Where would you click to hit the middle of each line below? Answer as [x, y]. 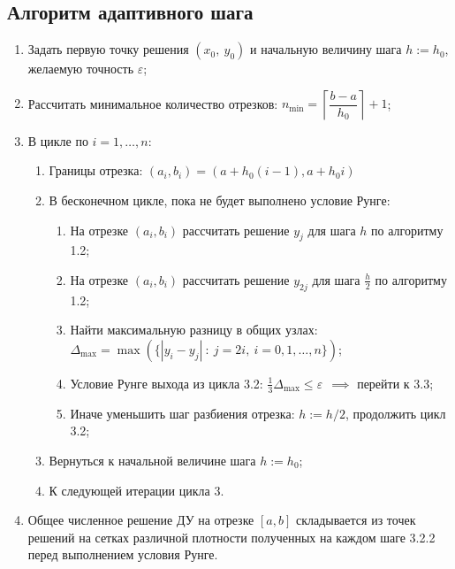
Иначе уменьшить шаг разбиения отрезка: [182, 413]
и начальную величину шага [326, 49]
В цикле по [58, 140]
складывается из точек [356, 520]
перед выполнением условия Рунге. [123, 554]
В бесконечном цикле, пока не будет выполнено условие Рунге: [220, 200]
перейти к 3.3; [395, 383]
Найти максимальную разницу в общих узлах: [194, 330]
